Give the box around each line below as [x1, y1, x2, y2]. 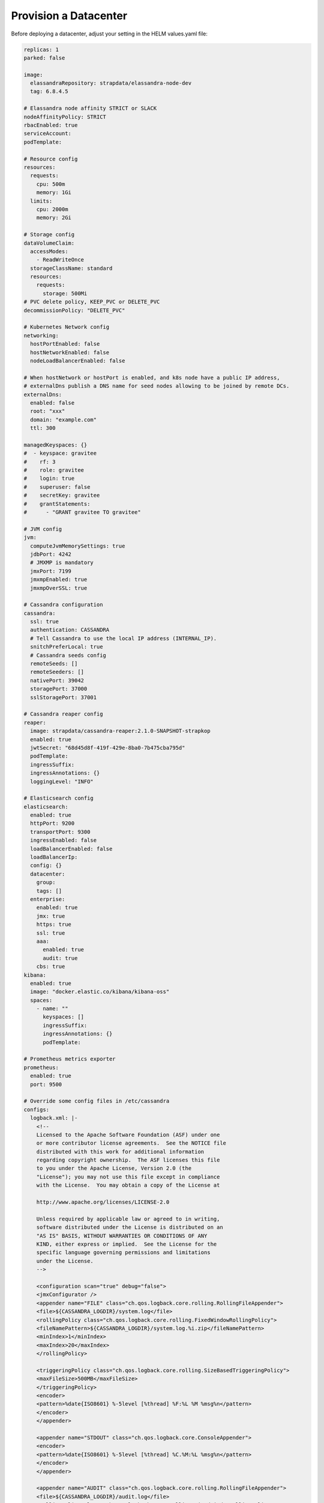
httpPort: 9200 [30, 820, 75, 827]
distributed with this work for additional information [36, 1148, 205, 1155]
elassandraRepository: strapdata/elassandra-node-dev [30, 80, 192, 87]
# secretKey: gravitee [23, 492, 100, 499]
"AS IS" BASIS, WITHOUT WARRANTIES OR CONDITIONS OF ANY [36, 1232, 208, 1239]
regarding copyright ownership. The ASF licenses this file [36, 1157, 220, 1163]
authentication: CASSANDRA [30, 626, 110, 634]
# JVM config [23, 525, 62, 532]
